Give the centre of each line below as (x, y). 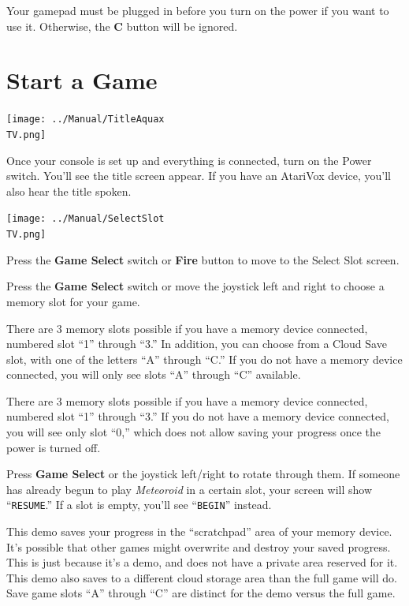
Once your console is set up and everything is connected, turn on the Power (189, 160)
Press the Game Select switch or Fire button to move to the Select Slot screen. (203, 259)
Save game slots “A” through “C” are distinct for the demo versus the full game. (201, 593)
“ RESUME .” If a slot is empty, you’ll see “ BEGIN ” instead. (139, 505)
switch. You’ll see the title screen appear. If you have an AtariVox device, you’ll (199, 176)
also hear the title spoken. (69, 191)
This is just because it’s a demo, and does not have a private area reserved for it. (202, 562)
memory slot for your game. (73, 301)
